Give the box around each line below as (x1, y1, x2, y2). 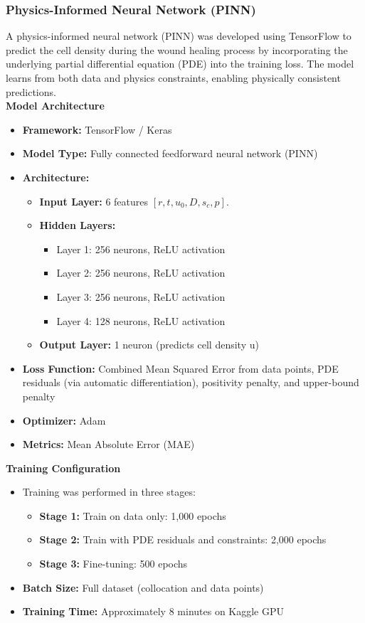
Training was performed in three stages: (22, 484, 196, 499)
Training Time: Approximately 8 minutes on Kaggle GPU (22, 604, 285, 619)
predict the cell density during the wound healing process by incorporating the (6, 42, 348, 57)
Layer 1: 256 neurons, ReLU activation (56, 241, 226, 256)
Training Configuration (6, 460, 121, 475)
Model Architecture (6, 98, 105, 113)
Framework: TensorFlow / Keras (22, 122, 172, 137)
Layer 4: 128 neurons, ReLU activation (56, 313, 226, 328)
